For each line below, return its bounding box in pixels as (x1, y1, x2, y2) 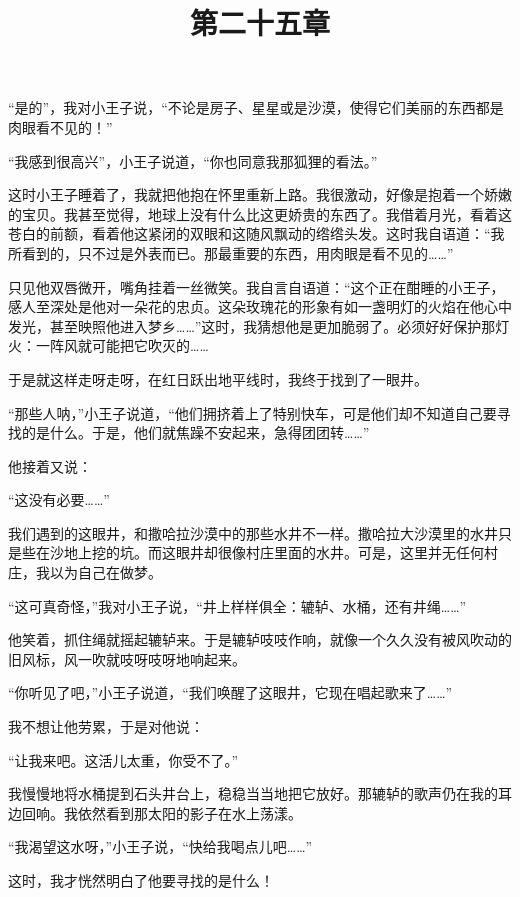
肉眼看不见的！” (8, 116, 113, 137)
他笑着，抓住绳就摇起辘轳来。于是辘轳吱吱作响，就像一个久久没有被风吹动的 (8, 629, 512, 650)
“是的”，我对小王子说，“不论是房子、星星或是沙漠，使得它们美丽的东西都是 (8, 97, 504, 118)
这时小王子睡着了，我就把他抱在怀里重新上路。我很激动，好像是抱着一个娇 (8, 184, 498, 205)
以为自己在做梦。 (49, 562, 162, 583)
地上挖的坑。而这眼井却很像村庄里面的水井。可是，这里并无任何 (63, 542, 484, 563)
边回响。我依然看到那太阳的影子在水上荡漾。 (8, 802, 302, 823)
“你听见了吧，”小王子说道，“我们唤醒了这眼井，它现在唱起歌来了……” (8, 682, 453, 703)
